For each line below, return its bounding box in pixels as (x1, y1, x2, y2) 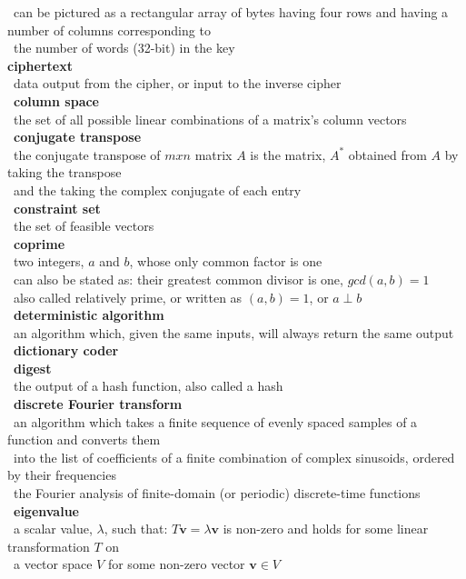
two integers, (13, 252, 84, 271)
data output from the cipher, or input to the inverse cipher (13, 74, 342, 93)
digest (14, 358, 52, 377)
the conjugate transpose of (13, 145, 161, 164)
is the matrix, (250, 145, 326, 164)
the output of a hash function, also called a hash (13, 376, 283, 395)
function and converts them (7, 430, 161, 449)
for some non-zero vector (107, 554, 245, 574)
